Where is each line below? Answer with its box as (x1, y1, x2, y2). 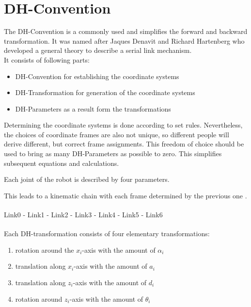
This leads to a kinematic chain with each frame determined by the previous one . (4, 190, 247, 200)
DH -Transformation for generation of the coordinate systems (15, 87, 195, 97)
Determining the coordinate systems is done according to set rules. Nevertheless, (4, 120, 243, 130)
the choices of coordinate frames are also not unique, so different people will (4, 129, 229, 139)
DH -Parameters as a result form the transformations (15, 103, 171, 113)
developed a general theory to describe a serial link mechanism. (4, 45, 192, 55)
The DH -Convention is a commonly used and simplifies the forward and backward (4, 26, 248, 36)
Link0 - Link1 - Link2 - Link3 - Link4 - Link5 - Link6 (4, 210, 163, 220)
